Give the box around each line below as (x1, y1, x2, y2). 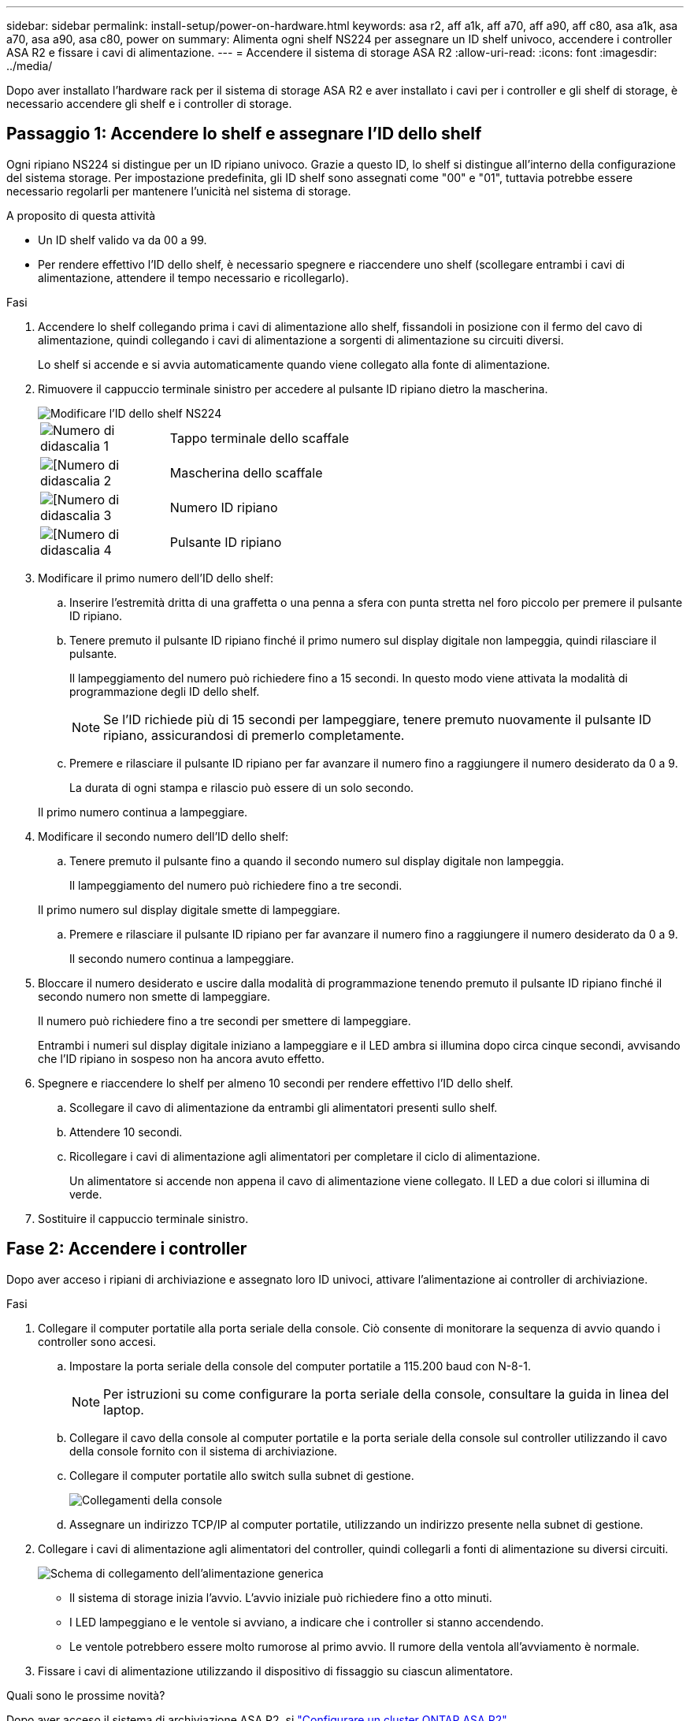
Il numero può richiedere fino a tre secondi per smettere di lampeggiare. (38, 1013, 411, 1028)
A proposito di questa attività (6, 208, 156, 222)
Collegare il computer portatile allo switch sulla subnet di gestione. (69, 1468, 414, 1482)
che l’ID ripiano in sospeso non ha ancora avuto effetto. (38, 1051, 325, 1065)
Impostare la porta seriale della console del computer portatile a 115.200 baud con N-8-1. (69, 1359, 531, 1373)
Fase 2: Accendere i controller (6, 1239, 247, 1259)
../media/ (6, 59, 53, 72)
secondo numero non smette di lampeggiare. (38, 989, 271, 1003)
